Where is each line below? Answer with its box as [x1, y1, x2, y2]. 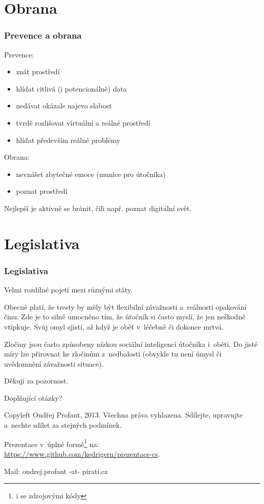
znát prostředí [16, 66, 60, 77]
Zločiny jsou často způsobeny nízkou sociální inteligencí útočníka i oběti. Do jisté [4, 338, 258, 349]
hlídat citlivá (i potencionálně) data [16, 83, 127, 94]
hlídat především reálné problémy [16, 134, 120, 145]
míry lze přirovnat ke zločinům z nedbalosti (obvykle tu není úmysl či [4, 348, 222, 359]
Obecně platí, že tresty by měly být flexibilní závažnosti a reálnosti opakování [4, 301, 247, 312]
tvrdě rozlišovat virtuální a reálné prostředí [16, 117, 150, 128]
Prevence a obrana [4, 29, 82, 42]
